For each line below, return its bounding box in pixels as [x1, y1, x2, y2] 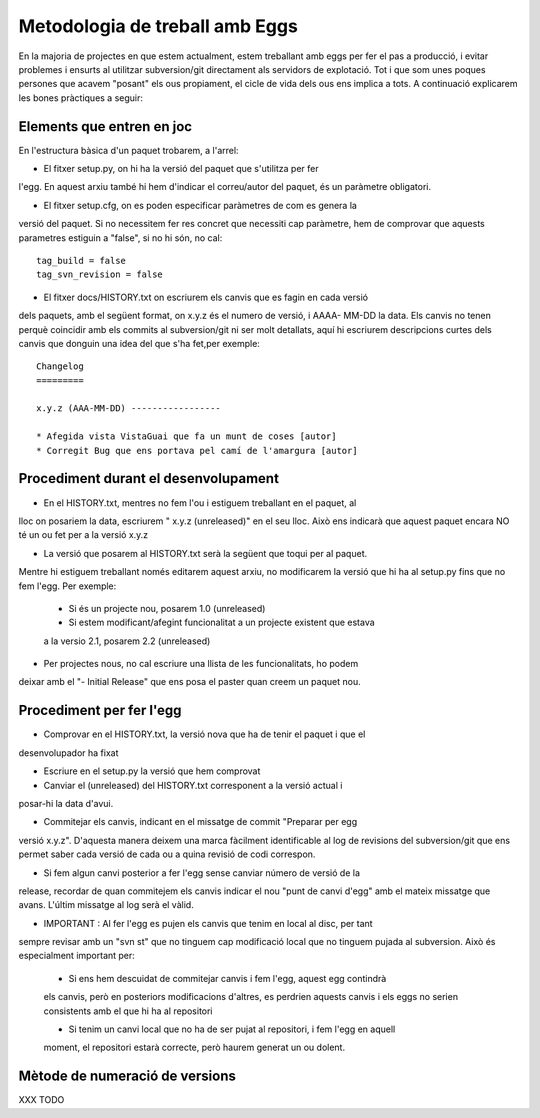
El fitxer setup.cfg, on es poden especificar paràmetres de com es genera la [43, 199, 357, 211]
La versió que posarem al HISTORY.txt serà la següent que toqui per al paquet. [43, 547, 368, 559]
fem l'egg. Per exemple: [18, 580, 117, 592]
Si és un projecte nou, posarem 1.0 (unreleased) [68, 602, 266, 614]
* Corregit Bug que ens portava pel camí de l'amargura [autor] [36, 445, 359, 456]
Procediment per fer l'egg [18, 702, 182, 719]
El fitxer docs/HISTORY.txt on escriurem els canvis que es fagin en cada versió [43, 291, 369, 303]
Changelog [36, 361, 84, 372]
